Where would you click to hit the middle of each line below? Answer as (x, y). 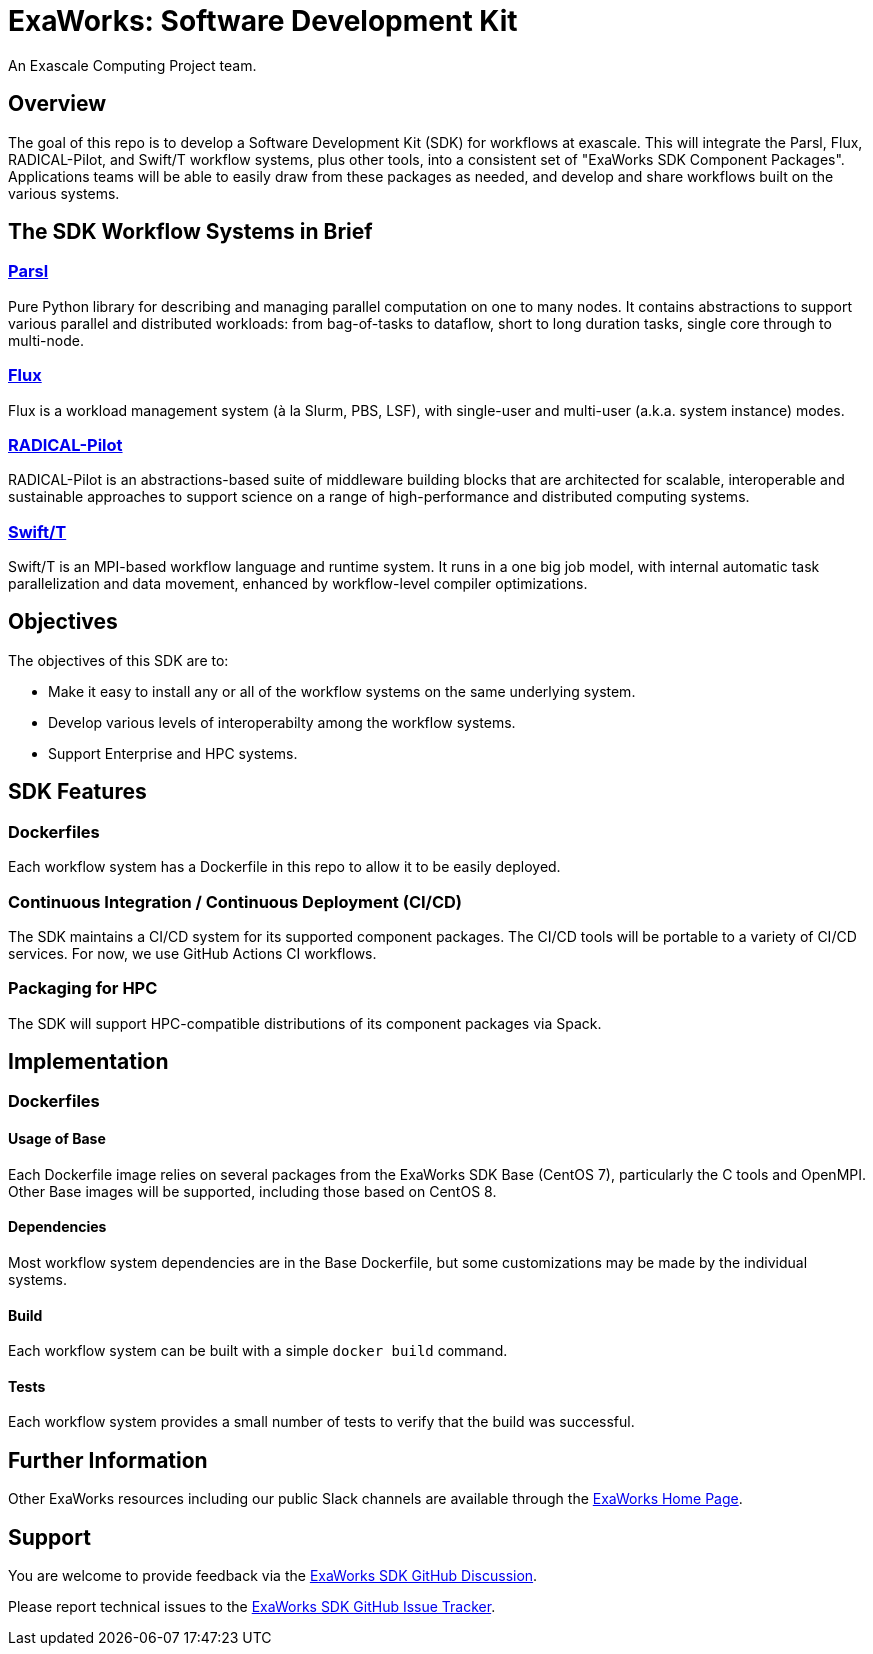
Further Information (108, 1460)
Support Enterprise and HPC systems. (173, 753)
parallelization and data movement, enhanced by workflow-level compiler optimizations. (298, 584)
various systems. (64, 193)
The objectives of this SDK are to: (118, 660)
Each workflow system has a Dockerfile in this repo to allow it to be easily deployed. (284, 867)
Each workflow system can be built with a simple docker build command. (258, 1351)
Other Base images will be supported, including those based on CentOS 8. (252, 1191)
